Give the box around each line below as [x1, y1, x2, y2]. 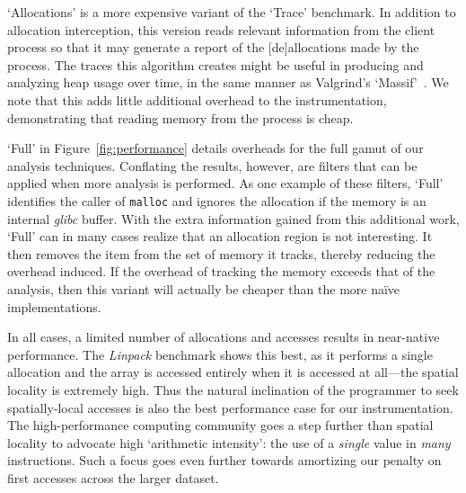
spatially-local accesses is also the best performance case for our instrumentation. [7, 398, 453, 417]
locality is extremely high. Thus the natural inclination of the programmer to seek [7, 380, 459, 399]
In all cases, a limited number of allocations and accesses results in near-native [7, 327, 440, 346]
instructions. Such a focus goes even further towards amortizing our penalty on [7, 451, 442, 470]
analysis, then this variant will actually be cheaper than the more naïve [7, 279, 400, 298]
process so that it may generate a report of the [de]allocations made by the [7, 38, 419, 57]
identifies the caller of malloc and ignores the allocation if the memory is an [7, 191, 426, 210]
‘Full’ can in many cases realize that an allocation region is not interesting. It [7, 227, 433, 246]
